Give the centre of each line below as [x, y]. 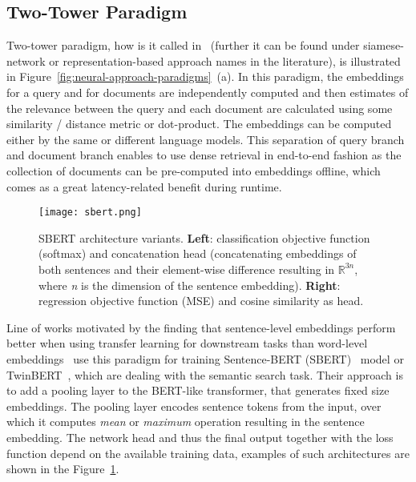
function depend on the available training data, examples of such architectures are [208, 453]
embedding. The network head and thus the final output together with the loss [200, 437]
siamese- [384, 45]
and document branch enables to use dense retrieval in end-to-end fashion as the [204, 155]
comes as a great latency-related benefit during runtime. [144, 186]
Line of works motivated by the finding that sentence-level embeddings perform [201, 327]
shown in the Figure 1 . [63, 469]
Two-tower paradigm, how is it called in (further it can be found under [183, 45]
